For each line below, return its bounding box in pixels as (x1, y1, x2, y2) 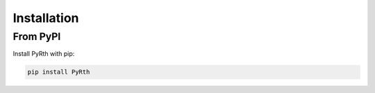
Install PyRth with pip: (12, 50, 75, 58)
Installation (12, 10, 79, 25)
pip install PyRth (27, 68, 90, 76)
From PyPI (12, 30, 61, 43)
